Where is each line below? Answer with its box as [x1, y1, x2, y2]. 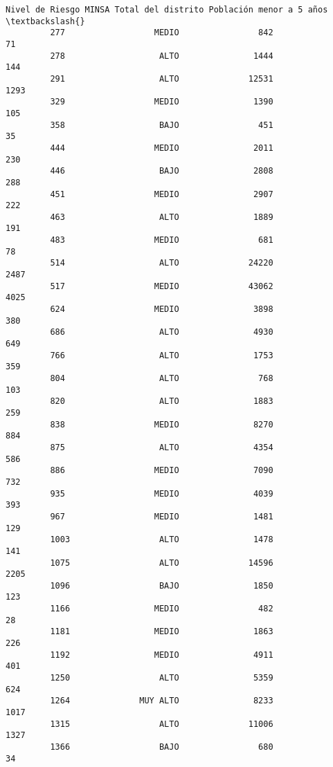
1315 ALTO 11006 [50, 719, 273, 729]
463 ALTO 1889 [50, 212, 273, 222]
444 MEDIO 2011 [50, 142, 273, 153]
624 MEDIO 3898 [50, 304, 273, 315]
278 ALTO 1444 [50, 50, 273, 61]
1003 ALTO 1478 [50, 535, 273, 545]
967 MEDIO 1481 [50, 511, 273, 521]
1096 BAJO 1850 [50, 580, 273, 591]
